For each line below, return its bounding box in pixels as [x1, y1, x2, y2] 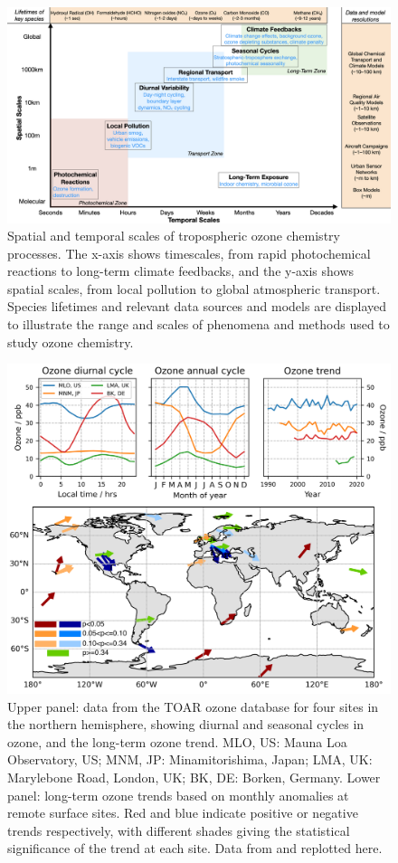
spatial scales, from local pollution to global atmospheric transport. [7, 279, 381, 298]
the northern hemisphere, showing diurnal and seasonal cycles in [7, 715, 365, 734]
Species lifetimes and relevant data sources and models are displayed [7, 297, 386, 316]
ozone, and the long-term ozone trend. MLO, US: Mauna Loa [7, 732, 347, 751]
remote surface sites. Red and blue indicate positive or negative [7, 803, 358, 822]
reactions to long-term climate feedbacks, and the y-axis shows [7, 261, 355, 280]
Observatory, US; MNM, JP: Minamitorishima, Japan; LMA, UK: [7, 750, 373, 769]
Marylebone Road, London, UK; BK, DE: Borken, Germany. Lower [7, 768, 381, 786]
